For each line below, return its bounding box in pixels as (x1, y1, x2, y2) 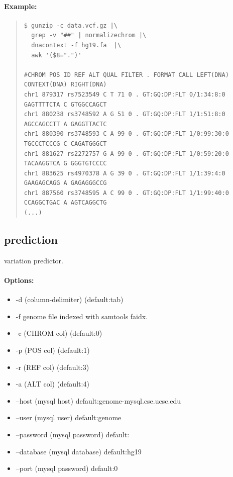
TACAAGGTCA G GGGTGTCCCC (24, 160, 107, 167)
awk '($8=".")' (31, 51, 82, 59)
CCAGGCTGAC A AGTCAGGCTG (24, 199, 107, 207)
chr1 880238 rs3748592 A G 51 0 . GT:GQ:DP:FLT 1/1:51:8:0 (24, 111, 225, 118)
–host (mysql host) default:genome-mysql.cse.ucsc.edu (16, 395, 181, 406)
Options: (4, 275, 34, 285)
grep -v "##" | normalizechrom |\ (31, 32, 147, 39)
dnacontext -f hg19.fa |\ (31, 41, 122, 49)
